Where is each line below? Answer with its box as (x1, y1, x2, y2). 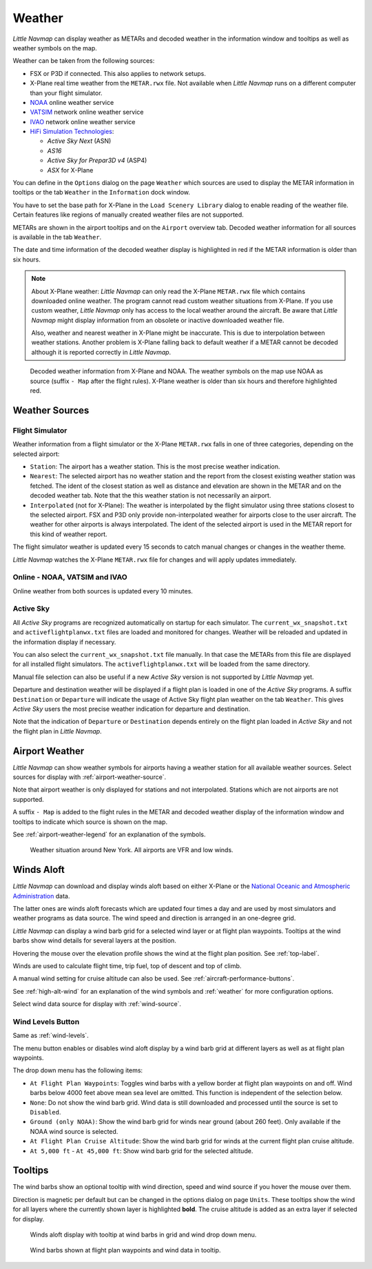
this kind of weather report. (30, 530, 107, 538)
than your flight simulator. (30, 88, 103, 97)
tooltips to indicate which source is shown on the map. (12, 818, 168, 826)
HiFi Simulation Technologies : (30, 128, 114, 136)
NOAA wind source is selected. (30, 1127, 118, 1135)
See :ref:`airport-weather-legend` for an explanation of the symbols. (12, 830, 206, 838)
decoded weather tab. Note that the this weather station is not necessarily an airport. (30, 491, 271, 500)
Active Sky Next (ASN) (47, 137, 112, 145)
